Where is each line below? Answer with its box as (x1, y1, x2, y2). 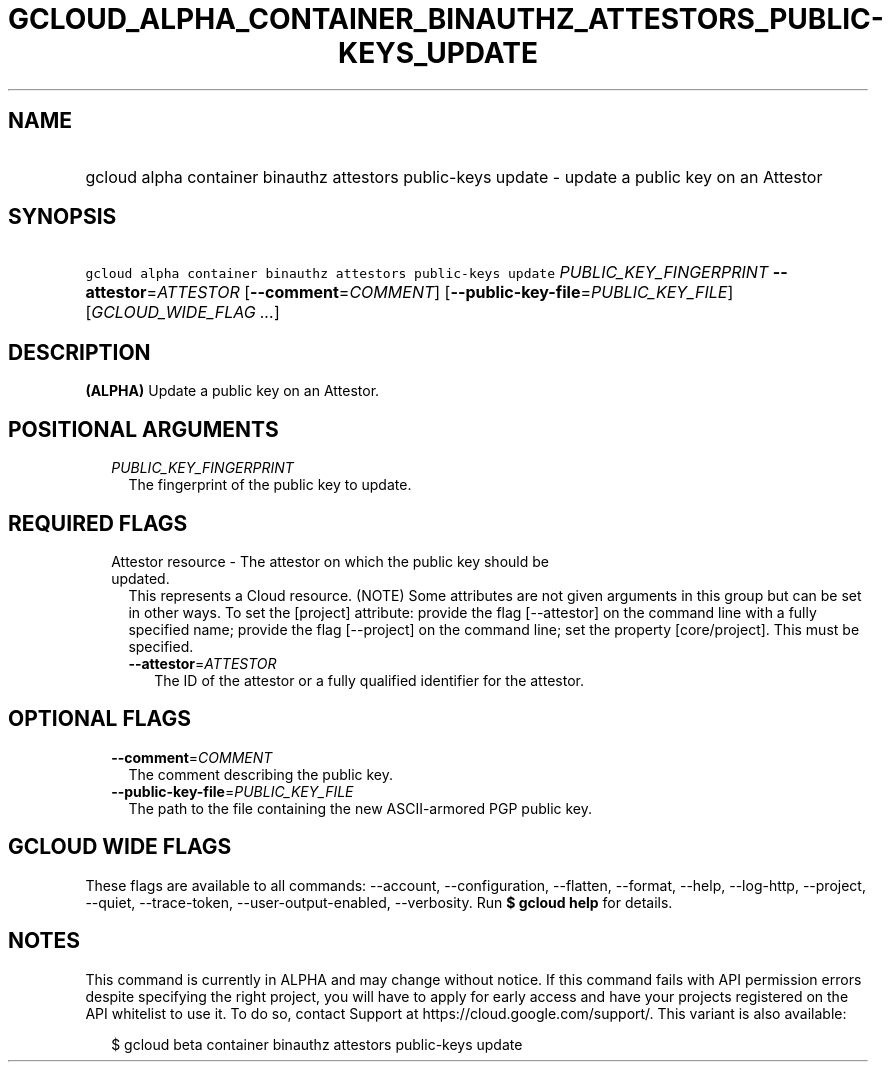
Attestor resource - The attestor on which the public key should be (111, 552, 549, 570)
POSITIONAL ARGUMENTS (8, 416, 279, 442)
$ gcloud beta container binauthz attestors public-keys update (111, 1035, 523, 1053)
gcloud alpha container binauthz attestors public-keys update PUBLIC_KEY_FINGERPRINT (85, 262, 769, 283)
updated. (111, 569, 170, 587)
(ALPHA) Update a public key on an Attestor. (85, 382, 380, 400)
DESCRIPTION (8, 339, 151, 365)
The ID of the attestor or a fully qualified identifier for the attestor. (154, 671, 584, 689)
